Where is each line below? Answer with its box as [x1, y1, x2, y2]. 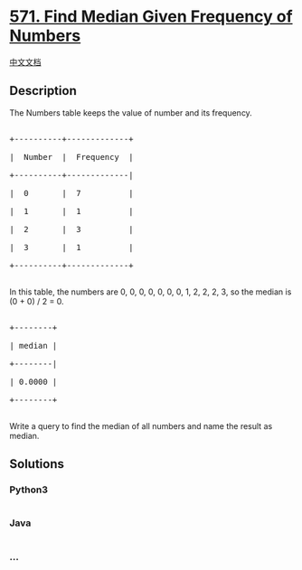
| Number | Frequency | [9, 152, 134, 162]
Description [9, 83, 77, 98]
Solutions [9, 456, 65, 472]
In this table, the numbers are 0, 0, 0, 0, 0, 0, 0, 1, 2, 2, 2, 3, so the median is [9, 286, 292, 297]
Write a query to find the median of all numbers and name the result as [9, 420, 273, 431]
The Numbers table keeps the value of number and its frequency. [9, 107, 253, 118]
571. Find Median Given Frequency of [9, 6, 293, 27]
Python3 [9, 483, 48, 496]
